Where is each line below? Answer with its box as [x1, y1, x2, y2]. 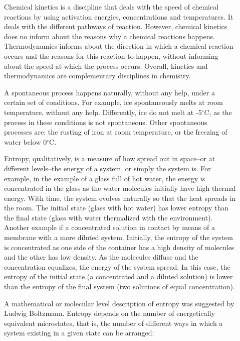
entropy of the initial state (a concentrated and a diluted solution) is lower [4, 271, 233, 282]
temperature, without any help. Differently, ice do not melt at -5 [4, 106, 202, 117]
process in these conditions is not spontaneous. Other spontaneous [4, 117, 207, 127]
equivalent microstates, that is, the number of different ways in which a [4, 317, 223, 328]
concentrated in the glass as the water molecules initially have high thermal [4, 183, 236, 193]
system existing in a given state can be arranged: [4, 327, 154, 338]
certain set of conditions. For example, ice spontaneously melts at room [4, 97, 223, 107]
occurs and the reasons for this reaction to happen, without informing [4, 50, 218, 61]
